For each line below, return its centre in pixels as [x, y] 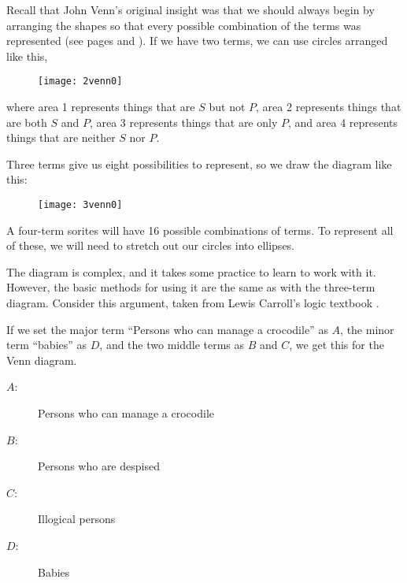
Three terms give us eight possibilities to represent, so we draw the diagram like [199, 163]
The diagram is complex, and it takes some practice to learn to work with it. [191, 271]
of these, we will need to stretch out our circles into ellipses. [151, 245]
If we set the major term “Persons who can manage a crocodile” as [167, 329]
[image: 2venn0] [80, 82]
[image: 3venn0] [80, 205]
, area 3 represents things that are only [183, 122]
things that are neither [61, 137]
